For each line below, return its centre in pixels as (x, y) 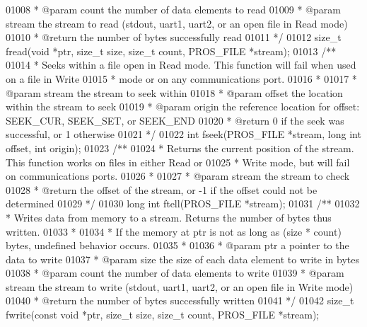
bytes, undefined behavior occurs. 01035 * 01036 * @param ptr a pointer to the (177, 245)
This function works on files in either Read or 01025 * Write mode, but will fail (178, 162)
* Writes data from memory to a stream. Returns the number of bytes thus (169, 217)
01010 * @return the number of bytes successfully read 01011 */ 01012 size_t (174, 37)
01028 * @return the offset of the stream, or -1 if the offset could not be (162, 189)
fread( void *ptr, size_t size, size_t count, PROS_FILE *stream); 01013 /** (171, 51)
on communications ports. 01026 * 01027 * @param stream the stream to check (178, 176)
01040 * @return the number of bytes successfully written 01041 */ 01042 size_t (180, 300)
